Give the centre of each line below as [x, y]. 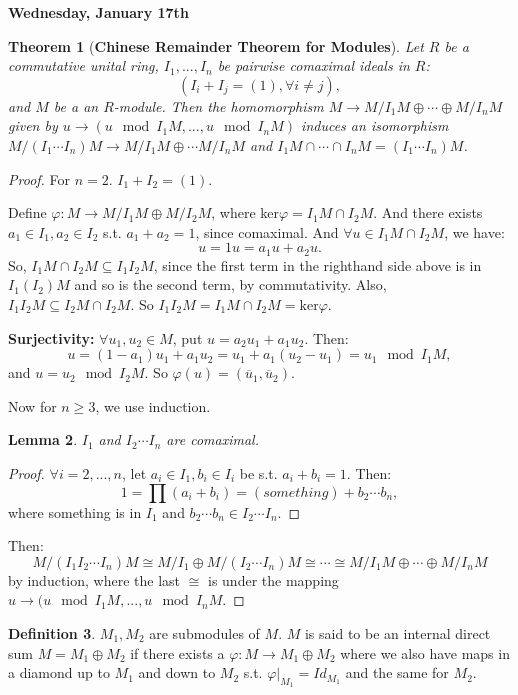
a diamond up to [59, 672]
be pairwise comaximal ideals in [313, 65]
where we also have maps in [425, 652]
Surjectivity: [51, 337]
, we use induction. [153, 405]
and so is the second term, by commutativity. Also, [230, 284]
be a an [76, 105]
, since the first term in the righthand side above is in [317, 264]
